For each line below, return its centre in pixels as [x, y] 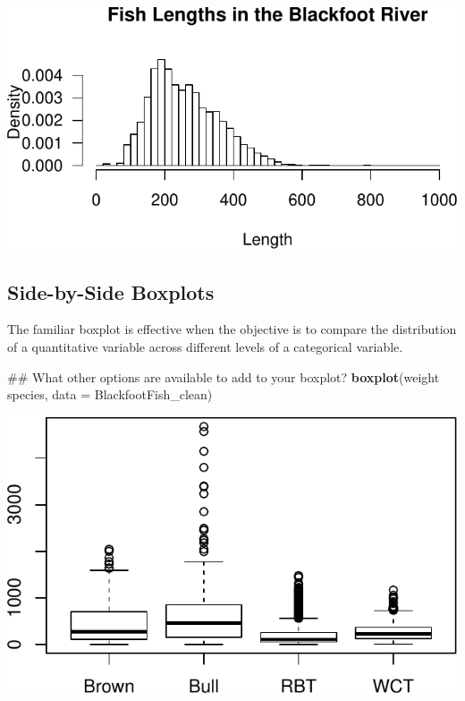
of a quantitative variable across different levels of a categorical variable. [205, 347]
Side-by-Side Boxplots [111, 291]
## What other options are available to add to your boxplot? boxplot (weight [224, 376]
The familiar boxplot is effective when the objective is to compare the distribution [232, 329]
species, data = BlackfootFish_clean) [110, 394]
